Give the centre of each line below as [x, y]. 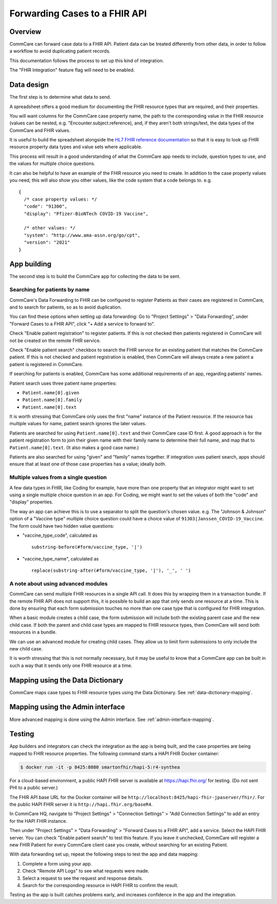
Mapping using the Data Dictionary [66, 680]
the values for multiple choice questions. [52, 164]
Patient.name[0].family [52, 400]
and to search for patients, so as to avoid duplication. [66, 307]
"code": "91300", [46, 206]
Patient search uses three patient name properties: [63, 383]
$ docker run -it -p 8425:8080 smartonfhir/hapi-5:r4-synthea [100, 767]
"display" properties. [31, 502]
